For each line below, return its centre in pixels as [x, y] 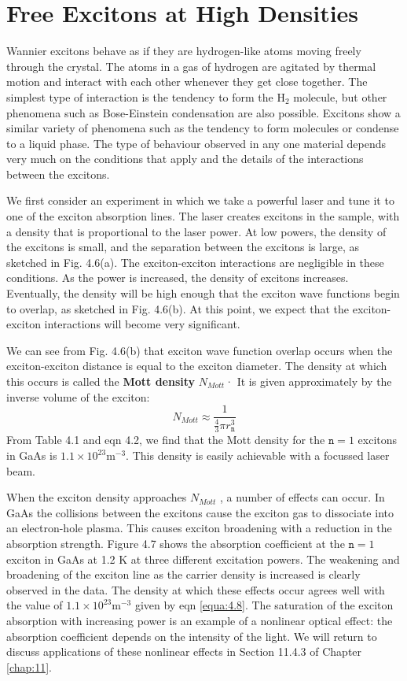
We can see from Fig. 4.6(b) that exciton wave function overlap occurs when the [200, 350]
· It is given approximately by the [308, 381]
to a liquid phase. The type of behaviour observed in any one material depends [196, 143]
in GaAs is [32, 455]
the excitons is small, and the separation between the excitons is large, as [183, 247]
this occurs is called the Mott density [101, 381]
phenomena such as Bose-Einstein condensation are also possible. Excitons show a [203, 112]
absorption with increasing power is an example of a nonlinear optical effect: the [200, 620]
